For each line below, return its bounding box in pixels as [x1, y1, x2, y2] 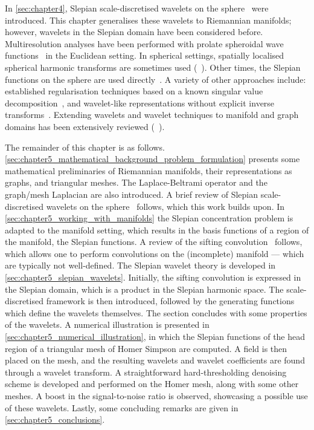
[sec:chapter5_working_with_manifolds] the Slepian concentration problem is [5, 212, 293, 224]
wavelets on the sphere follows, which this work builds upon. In [46, 200, 285, 212]
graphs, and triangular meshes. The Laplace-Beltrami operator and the [5, 176, 268, 189]
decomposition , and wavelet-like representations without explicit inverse [5, 96, 275, 109]
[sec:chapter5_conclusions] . [5, 413, 105, 426]
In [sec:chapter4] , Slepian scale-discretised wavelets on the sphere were [5, 2, 269, 14]
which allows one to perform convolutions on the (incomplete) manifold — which [5, 247, 304, 259]
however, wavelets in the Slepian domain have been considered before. [5, 25, 263, 38]
